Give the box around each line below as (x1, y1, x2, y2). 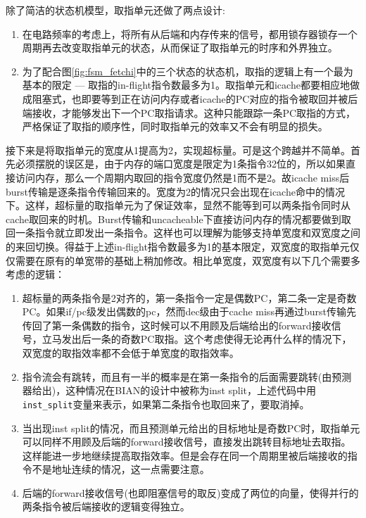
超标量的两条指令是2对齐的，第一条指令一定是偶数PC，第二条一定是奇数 (22, 290, 357, 305)
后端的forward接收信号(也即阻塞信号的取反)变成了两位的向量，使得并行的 (22, 485, 359, 500)
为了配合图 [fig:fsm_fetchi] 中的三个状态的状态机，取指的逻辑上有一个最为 (22, 63, 353, 78)
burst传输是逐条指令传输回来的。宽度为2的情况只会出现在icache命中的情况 (6, 184, 345, 198)
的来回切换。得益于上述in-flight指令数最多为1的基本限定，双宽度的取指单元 (6, 239, 350, 253)
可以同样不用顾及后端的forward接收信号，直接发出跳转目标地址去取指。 (22, 434, 351, 449)
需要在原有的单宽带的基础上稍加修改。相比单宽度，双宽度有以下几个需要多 (15, 253, 360, 267)
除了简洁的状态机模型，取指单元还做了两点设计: (6, 3, 225, 17)
